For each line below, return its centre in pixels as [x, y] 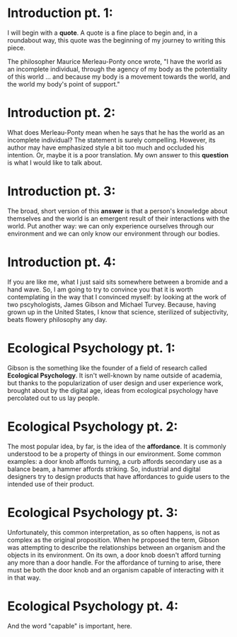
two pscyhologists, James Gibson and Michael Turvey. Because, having [112, 304]
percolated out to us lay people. [54, 398]
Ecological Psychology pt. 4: [93, 606]
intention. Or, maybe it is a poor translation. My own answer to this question [118, 155]
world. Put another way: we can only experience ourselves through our [111, 226]
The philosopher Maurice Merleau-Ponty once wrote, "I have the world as [115, 61]
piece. [17, 48]
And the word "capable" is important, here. [70, 626]
